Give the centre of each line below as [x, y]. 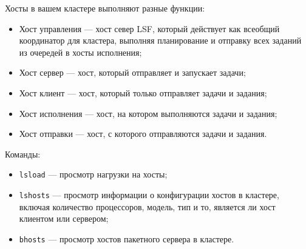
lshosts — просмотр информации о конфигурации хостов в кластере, [149, 194]
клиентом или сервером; [64, 218]
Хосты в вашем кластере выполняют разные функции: [105, 8]
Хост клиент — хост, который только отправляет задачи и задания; [143, 92]
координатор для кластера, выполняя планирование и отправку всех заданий [160, 40]
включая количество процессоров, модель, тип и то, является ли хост [147, 206]
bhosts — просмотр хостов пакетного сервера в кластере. [127, 238]
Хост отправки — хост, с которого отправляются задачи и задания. [143, 134]
